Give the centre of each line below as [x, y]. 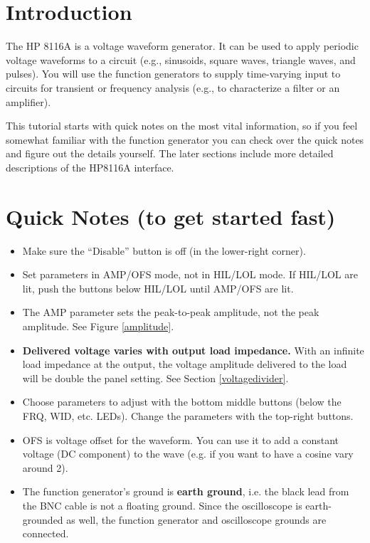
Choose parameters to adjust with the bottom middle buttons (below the [182, 402]
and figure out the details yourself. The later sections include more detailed [170, 153]
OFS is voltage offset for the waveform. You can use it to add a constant [181, 439]
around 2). [45, 467]
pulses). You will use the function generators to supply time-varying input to [173, 74]
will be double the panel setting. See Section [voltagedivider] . [155, 378]
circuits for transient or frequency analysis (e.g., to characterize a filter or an [173, 87]
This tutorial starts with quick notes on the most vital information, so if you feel [182, 126]
